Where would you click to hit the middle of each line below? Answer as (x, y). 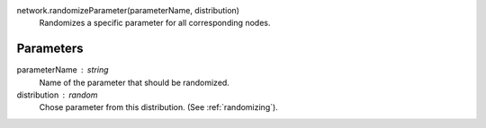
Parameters (50, 49)
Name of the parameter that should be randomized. (134, 82)
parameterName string (63, 70)
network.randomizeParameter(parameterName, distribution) (128, 10)
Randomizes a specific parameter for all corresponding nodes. (155, 23)
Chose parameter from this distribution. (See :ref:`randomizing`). (158, 107)
